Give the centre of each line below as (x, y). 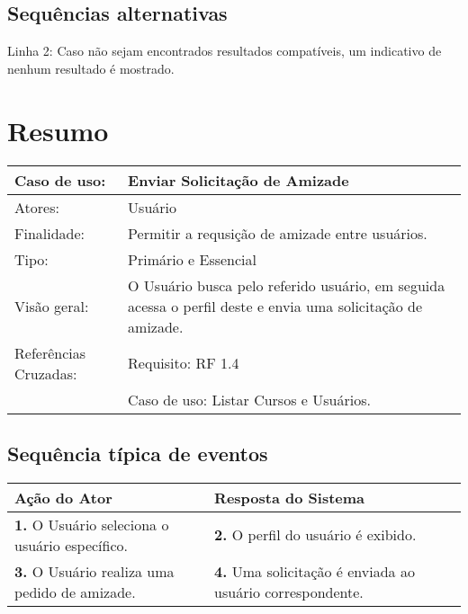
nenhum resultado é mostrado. (91, 68)
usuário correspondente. (289, 592)
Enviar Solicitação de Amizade (238, 180)
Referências (50, 352)
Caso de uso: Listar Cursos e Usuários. (249, 399)
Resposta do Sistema (290, 497)
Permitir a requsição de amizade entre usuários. (278, 233)
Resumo (58, 130)
